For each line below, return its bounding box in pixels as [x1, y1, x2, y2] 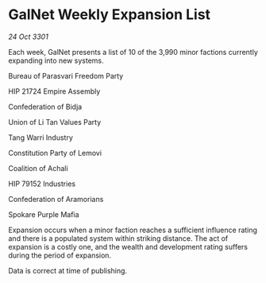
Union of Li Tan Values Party [8, 117, 102, 126]
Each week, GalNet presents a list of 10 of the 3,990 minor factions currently [8, 47, 258, 56]
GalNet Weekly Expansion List [8, 6, 211, 24]
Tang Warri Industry [8, 133, 74, 142]
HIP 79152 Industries [8, 179, 76, 188]
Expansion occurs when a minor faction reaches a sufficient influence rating [8, 225, 258, 235]
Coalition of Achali [8, 163, 69, 173]
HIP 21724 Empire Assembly [8, 86, 101, 96]
